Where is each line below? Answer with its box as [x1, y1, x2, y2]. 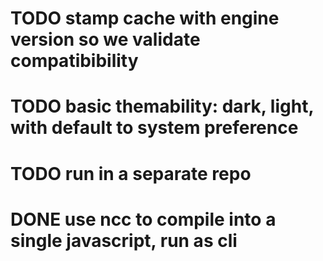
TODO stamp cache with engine [10, 7, 280, 30]
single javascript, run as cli [10, 229, 238, 252]
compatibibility [10, 50, 139, 72]
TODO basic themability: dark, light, [10, 95, 314, 118]
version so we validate [10, 28, 201, 51]
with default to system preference [10, 117, 299, 139]
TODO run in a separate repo [10, 162, 252, 185]
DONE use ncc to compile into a [10, 208, 277, 231]
